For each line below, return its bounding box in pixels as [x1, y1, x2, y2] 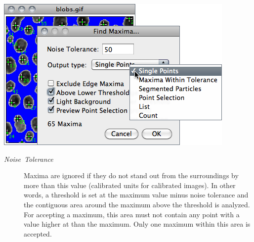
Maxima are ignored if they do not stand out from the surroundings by [24, 170, 239, 181]
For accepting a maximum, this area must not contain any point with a [24, 209, 240, 219]
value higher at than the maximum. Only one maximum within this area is [24, 219, 251, 229]
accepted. [24, 228, 52, 239]
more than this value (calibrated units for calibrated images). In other [24, 180, 236, 190]
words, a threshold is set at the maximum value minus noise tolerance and [24, 190, 249, 200]
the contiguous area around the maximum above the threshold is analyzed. [24, 199, 250, 209]
